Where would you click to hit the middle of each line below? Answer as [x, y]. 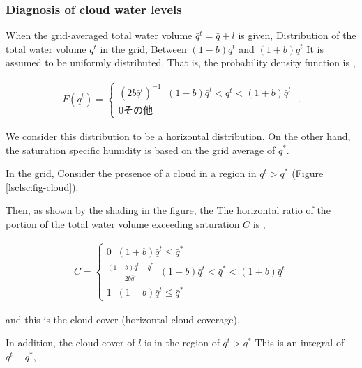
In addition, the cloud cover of [70, 343]
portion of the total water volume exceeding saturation [123, 224]
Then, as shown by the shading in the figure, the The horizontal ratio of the [168, 210]
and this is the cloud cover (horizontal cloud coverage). [123, 319]
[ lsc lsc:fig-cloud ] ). [42, 186]
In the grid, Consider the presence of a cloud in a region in [131, 173]
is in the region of [182, 343]
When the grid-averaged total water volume [99, 35]
